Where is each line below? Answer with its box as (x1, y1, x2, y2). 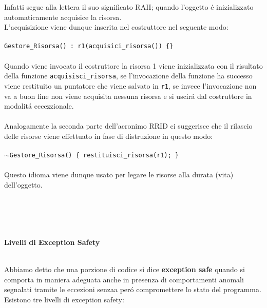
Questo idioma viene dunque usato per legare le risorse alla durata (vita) (4, 169, 234, 180)
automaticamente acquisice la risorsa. (4, 11, 122, 22)
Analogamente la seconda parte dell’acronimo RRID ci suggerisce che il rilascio (4, 120, 253, 131)
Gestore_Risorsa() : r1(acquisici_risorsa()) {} (4, 43, 174, 50)
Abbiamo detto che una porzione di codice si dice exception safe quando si (4, 264, 245, 275)
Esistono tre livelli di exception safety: (4, 294, 124, 304)
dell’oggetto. (4, 179, 43, 190)
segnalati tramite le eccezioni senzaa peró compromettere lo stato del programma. (4, 284, 261, 295)
